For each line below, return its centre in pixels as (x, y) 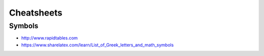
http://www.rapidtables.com (50, 38)
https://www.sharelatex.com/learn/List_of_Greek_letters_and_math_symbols (98, 45)
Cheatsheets (36, 13)
